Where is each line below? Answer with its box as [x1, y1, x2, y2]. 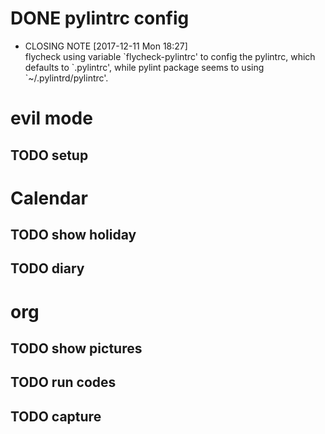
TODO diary [10, 260, 85, 277]
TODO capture [10, 408, 102, 425]
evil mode [10, 107, 93, 130]
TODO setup [10, 147, 89, 164]
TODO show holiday [10, 227, 137, 244]
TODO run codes [10, 374, 117, 391]
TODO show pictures [10, 340, 143, 357]
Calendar [10, 187, 88, 209]
